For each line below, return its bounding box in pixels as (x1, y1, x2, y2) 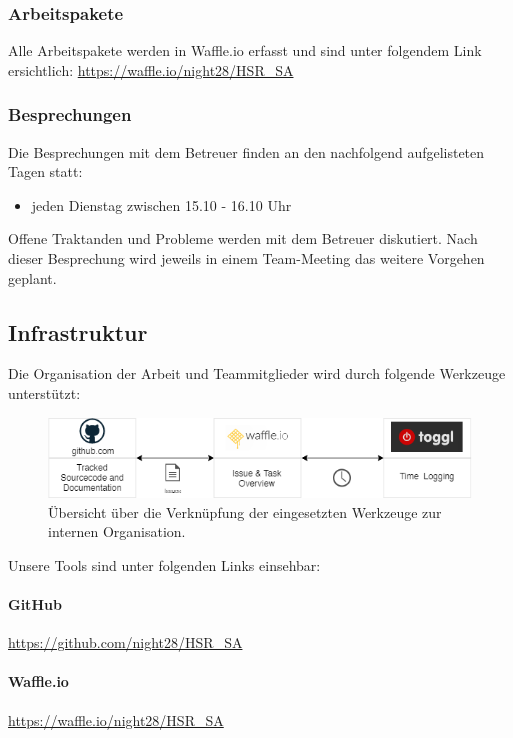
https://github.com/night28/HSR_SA (8, 632, 243, 653)
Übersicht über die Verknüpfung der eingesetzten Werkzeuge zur (48, 501, 442, 522)
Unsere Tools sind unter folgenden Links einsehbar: (8, 554, 321, 575)
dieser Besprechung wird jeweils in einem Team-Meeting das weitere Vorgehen (8, 248, 485, 268)
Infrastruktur (8, 316, 148, 347)
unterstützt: (8, 382, 81, 403)
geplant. (8, 267, 57, 288)
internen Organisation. (48, 521, 186, 542)
